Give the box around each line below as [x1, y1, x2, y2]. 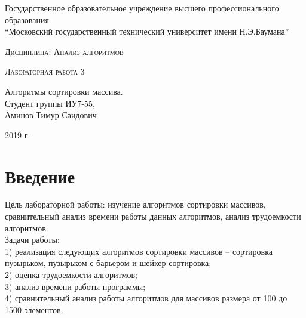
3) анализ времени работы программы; [5, 280, 146, 292]
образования [5, 13, 49, 26]
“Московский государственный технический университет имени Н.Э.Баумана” [5, 25, 289, 38]
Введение [5, 163, 75, 188]
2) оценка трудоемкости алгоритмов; [5, 268, 137, 281]
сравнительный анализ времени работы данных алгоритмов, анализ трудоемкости [5, 210, 301, 223]
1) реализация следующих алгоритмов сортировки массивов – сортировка [5, 245, 273, 257]
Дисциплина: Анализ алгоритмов [5, 45, 124, 57]
